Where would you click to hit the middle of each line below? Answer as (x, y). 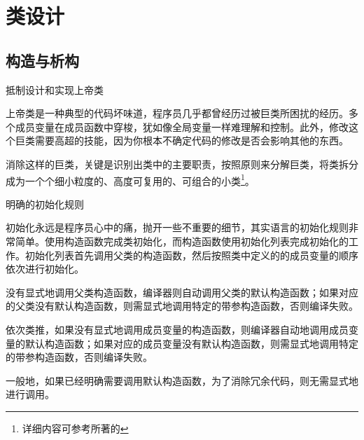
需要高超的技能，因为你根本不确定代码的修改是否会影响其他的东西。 (191, 140)
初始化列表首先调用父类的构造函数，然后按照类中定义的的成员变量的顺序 (191, 255)
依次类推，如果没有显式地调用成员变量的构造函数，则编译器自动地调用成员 (177, 329)
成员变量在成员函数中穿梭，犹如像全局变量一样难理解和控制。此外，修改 (182, 126)
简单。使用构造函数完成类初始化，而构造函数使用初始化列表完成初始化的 (182, 241)
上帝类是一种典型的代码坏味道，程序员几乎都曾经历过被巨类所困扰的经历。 (177, 113)
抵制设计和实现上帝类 (55, 89)
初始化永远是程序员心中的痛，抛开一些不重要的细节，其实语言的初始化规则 (177, 227)
